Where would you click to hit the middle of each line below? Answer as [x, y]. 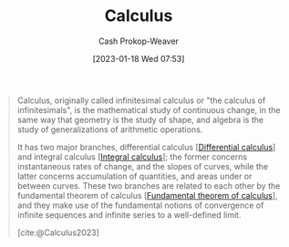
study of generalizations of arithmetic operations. [110, 129]
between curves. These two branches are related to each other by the [149, 185]
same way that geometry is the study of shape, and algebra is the [140, 119]
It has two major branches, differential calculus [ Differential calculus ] [146, 147]
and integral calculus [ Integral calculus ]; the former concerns [132, 157]
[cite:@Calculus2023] [58, 232]
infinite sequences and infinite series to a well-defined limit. [129, 214]
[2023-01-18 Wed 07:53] [139, 58]
